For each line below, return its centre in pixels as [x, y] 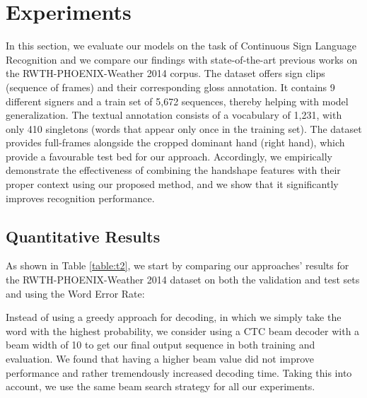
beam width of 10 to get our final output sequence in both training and [161, 345]
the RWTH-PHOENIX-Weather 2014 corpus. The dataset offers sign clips [165, 73]
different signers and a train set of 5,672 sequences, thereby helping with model [177, 101]
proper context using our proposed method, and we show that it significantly [172, 184]
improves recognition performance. [80, 198]
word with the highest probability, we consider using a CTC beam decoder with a [183, 330]
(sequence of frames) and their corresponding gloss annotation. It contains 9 [170, 87]
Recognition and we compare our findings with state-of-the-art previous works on [182, 59]
